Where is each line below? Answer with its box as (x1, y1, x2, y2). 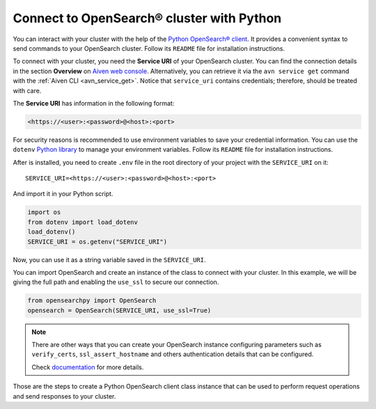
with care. (13, 86, 42, 95)
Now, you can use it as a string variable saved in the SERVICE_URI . (13, 255, 206, 264)
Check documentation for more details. (31, 362, 144, 371)
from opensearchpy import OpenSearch (27, 296, 157, 305)
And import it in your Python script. (13, 190, 113, 198)
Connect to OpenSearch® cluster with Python (13, 10, 282, 26)
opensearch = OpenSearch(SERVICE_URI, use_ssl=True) (27, 306, 212, 314)
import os (27, 209, 61, 216)
